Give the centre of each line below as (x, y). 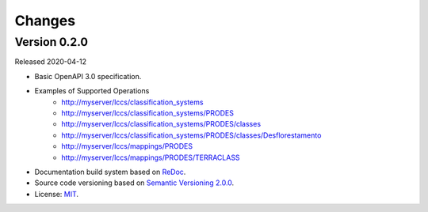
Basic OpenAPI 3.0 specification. (88, 76)
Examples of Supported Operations (92, 91)
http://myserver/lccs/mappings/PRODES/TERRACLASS (151, 157)
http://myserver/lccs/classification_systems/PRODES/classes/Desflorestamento (191, 135)
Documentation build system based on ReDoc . (110, 172)
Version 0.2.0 (52, 42)
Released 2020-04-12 (51, 62)
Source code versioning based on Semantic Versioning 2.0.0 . (134, 183)
